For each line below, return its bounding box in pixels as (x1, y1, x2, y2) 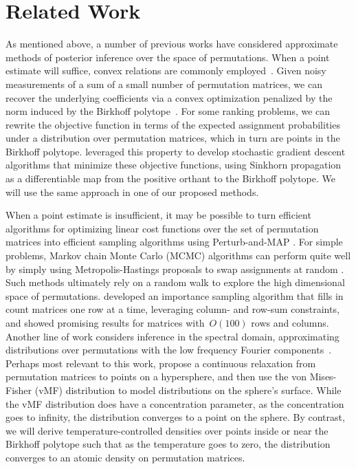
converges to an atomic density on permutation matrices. (5, 450, 245, 464)
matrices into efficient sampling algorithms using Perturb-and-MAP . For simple (5, 235, 343, 249)
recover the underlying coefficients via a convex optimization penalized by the (5, 90, 333, 105)
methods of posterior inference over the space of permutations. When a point (5, 50, 330, 64)
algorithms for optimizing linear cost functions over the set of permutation (5, 221, 319, 235)
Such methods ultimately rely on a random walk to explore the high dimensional (5, 275, 345, 290)
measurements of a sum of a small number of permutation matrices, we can (5, 76, 322, 91)
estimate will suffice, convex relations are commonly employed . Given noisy (5, 63, 326, 78)
